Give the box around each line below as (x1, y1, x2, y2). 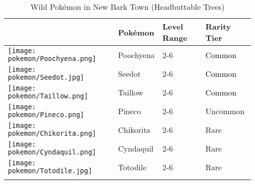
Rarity (205, 21, 231, 32)
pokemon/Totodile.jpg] (8, 167, 92, 175)
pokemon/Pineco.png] (8, 111, 84, 119)
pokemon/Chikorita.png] (8, 129, 97, 137)
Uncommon (205, 105, 245, 117)
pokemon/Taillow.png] (8, 92, 88, 100)
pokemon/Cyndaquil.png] (8, 148, 97, 156)
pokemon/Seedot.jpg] (8, 73, 84, 81)
